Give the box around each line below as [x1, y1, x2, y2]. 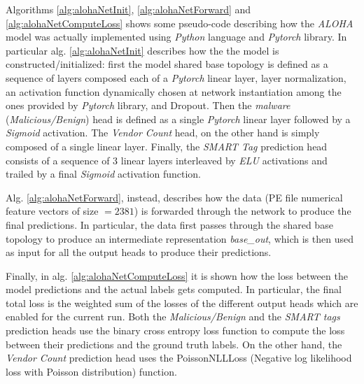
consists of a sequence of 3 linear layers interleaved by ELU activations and [6, 152, 328, 167]
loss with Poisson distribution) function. [6, 364, 177, 378]
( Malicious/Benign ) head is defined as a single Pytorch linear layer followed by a [6, 111, 351, 126]
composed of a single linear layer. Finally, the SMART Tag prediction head [6, 138, 328, 153]
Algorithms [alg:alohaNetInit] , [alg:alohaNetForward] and [6, 2, 251, 16]
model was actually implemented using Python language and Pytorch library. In [6, 29, 347, 44]
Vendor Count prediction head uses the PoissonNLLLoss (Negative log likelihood [6, 350, 352, 365]
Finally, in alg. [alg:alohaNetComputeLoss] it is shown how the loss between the [6, 268, 348, 283]
